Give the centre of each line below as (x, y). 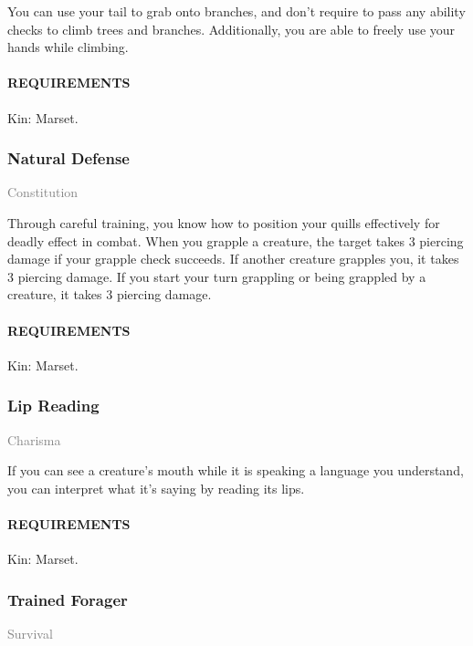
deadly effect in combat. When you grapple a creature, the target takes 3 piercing (236, 240)
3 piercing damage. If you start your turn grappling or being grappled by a (217, 276)
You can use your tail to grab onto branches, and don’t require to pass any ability (236, 11)
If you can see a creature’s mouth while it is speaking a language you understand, (236, 470)
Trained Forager (68, 599)
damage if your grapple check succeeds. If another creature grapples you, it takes (233, 259)
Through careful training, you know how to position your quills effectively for (224, 222)
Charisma (34, 439)
